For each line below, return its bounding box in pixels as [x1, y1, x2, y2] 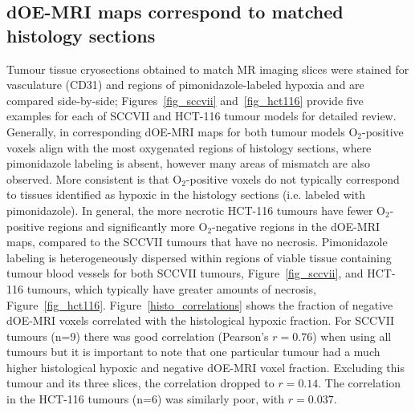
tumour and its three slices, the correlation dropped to [6, 375, 275, 391]
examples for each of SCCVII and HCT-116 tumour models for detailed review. [6, 107, 397, 124]
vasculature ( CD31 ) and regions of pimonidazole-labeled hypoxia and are [6, 76, 364, 93]
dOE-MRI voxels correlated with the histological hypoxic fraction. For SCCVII [6, 312, 395, 329]
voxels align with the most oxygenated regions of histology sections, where [6, 139, 372, 156]
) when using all [312, 327, 392, 344]
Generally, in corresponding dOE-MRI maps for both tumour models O [6, 123, 358, 140]
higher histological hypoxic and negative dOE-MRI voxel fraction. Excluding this [6, 358, 405, 375]
